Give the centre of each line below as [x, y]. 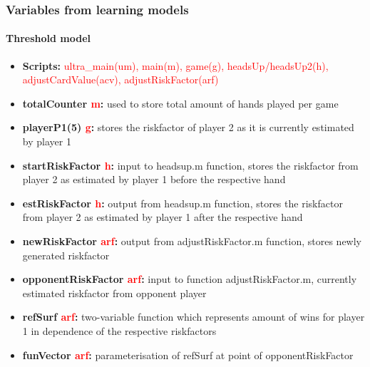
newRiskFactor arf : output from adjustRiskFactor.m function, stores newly [192, 241]
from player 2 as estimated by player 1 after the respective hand [163, 217]
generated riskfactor [66, 255]
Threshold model [48, 38]
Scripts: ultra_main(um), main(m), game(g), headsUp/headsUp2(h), [175, 65]
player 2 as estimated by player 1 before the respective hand [154, 179]
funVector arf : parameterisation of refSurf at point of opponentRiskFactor [188, 355]
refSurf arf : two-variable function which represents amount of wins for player [194, 317]
